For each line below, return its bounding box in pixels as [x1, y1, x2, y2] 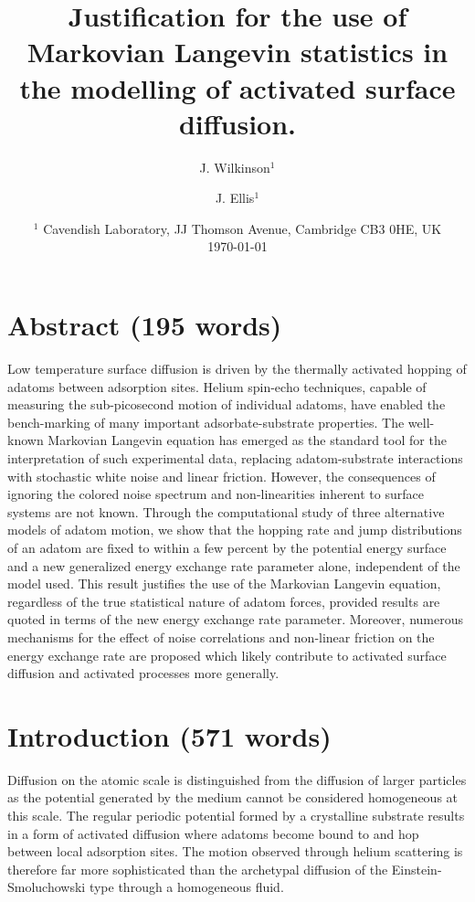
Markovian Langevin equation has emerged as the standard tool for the [47, 430, 447, 450]
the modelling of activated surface [19, 69, 456, 106]
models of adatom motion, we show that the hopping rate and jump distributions [7, 520, 462, 539]
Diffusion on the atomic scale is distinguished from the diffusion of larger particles [7, 769, 467, 789]
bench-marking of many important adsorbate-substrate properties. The [7, 412, 405, 431]
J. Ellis [215, 188, 255, 207]
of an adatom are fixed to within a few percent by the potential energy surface [7, 537, 447, 557]
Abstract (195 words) [7, 306, 282, 344]
